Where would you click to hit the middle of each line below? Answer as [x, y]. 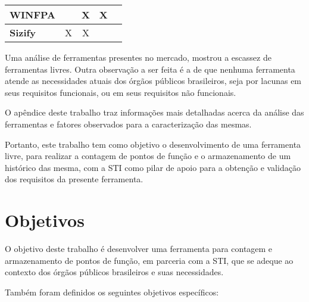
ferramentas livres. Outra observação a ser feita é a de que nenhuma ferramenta [150, 69]
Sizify [23, 32]
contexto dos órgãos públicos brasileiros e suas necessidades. [114, 272]
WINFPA [32, 15]
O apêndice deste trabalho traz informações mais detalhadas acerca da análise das [154, 112]
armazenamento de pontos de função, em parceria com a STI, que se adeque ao [149, 260]
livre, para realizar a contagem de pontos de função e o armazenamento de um [148, 156]
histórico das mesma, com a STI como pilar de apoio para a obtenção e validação [153, 167]
